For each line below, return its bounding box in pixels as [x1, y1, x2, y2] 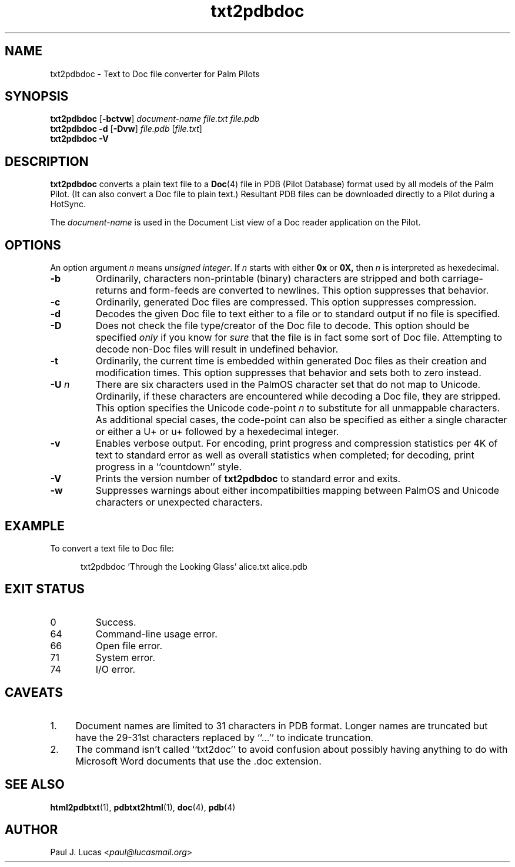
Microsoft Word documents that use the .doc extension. [75, 755, 322, 767]
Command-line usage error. [95, 627, 218, 640]
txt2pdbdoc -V [50, 134, 109, 144]
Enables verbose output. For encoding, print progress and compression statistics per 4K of [95, 437, 498, 450]
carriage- [442, 273, 483, 285]
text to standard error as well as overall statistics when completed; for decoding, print [95, 449, 474, 461]
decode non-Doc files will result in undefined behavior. [95, 343, 339, 356]
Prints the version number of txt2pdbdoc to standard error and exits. [95, 473, 401, 485]
